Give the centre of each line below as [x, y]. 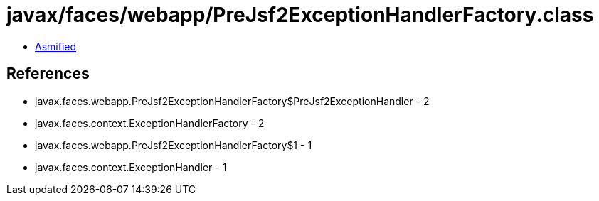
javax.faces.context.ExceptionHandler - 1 [131, 167]
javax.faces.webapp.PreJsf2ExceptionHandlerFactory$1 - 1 [174, 145]
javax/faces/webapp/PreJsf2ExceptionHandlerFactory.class [300, 15]
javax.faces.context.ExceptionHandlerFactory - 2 [150, 123]
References [48, 74]
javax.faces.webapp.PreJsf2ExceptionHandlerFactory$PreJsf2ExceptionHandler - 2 [232, 101]
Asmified [56, 46]
